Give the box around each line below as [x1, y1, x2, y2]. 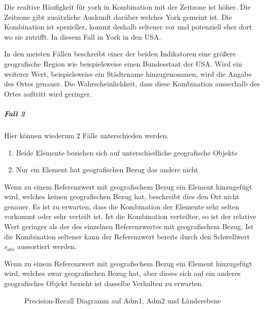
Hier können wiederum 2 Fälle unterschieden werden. [4, 130, 169, 140]
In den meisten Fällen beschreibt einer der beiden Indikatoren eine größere [4, 48, 236, 59]
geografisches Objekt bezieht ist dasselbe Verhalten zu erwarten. [4, 278, 204, 289]
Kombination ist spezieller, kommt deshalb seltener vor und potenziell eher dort [4, 21, 252, 32]
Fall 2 [4, 108, 25, 118]
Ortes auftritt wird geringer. [4, 88, 92, 99]
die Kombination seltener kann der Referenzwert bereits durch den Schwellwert [4, 231, 250, 241]
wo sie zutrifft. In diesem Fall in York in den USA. [4, 31, 161, 42]
